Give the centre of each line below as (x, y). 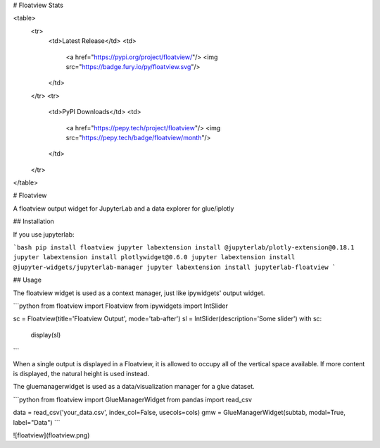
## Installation (33, 221)
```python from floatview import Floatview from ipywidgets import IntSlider (120, 306)
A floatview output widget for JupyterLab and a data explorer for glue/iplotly (123, 209)
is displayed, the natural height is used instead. (81, 373)
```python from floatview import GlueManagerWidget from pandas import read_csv (133, 399)
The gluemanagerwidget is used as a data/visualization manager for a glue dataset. (134, 387)
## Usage (27, 280)
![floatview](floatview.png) (51, 435)
